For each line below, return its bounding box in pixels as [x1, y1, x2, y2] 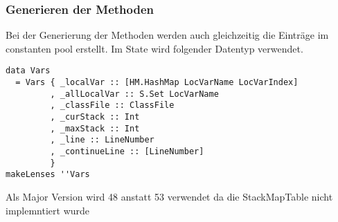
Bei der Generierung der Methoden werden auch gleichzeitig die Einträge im [6, 28, 329, 42]
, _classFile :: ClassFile [50, 100, 175, 111]
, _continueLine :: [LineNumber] [50, 147, 204, 156]
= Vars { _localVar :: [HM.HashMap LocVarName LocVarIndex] [15, 77, 299, 88]
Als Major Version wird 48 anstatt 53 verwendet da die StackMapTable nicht [6, 189, 333, 203]
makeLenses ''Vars [6, 169, 90, 180]
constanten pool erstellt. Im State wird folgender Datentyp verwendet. [6, 41, 303, 55]
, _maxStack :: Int [50, 123, 140, 133]
